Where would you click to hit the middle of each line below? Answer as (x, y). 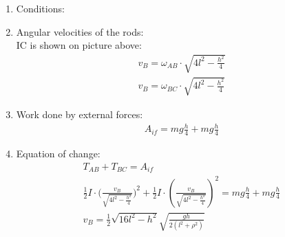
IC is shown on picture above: (79, 45)
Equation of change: (58, 153)
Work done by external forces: (80, 114)
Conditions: (40, 8)
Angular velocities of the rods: (80, 31)
